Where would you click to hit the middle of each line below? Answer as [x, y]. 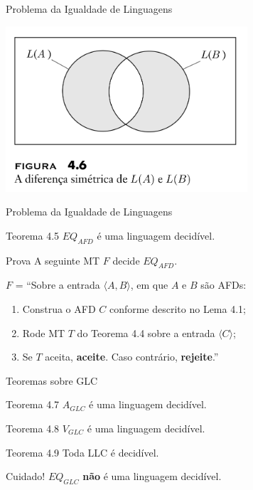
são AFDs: [224, 285]
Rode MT [44, 332]
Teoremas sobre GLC [52, 380]
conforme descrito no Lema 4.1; [177, 309]
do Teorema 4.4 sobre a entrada [146, 332]
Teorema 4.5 [33, 235]
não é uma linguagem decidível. [152, 476]
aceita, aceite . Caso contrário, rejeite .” [132, 357]
